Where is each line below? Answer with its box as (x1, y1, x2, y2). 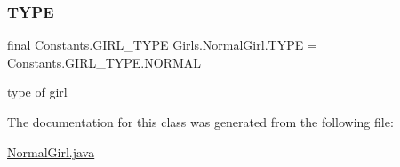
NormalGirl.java (7, 142, 95, 161)
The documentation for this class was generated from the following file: (7, 113, 394, 131)
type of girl (7, 83, 68, 101)
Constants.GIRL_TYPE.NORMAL (7, 52, 202, 71)
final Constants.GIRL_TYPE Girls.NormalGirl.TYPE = (7, 36, 317, 54)
